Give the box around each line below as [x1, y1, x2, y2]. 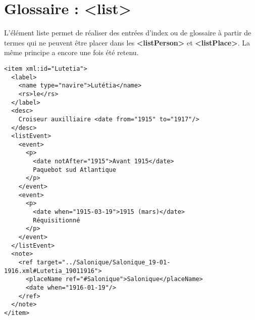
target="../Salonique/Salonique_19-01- [36, 259, 171, 266]
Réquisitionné [33, 216, 80, 224]
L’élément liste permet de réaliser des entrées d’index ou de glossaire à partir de [4, 27, 251, 38]
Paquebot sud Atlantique [33, 166, 116, 173]
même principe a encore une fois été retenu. [4, 47, 139, 58]
